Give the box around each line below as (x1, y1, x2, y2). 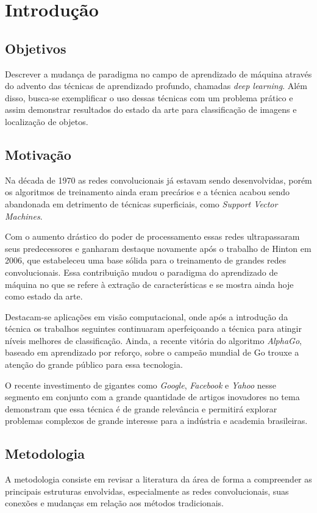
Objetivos (5, 38, 66, 57)
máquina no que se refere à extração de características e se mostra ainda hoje (5, 278, 294, 290)
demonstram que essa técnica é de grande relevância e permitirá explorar (5, 402, 277, 415)
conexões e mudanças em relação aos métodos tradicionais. (5, 497, 224, 509)
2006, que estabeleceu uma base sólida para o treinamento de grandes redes (5, 254, 287, 267)
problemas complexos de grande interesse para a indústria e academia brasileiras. (5, 414, 308, 427)
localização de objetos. (5, 115, 88, 127)
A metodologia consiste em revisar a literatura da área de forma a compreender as (5, 473, 312, 486)
